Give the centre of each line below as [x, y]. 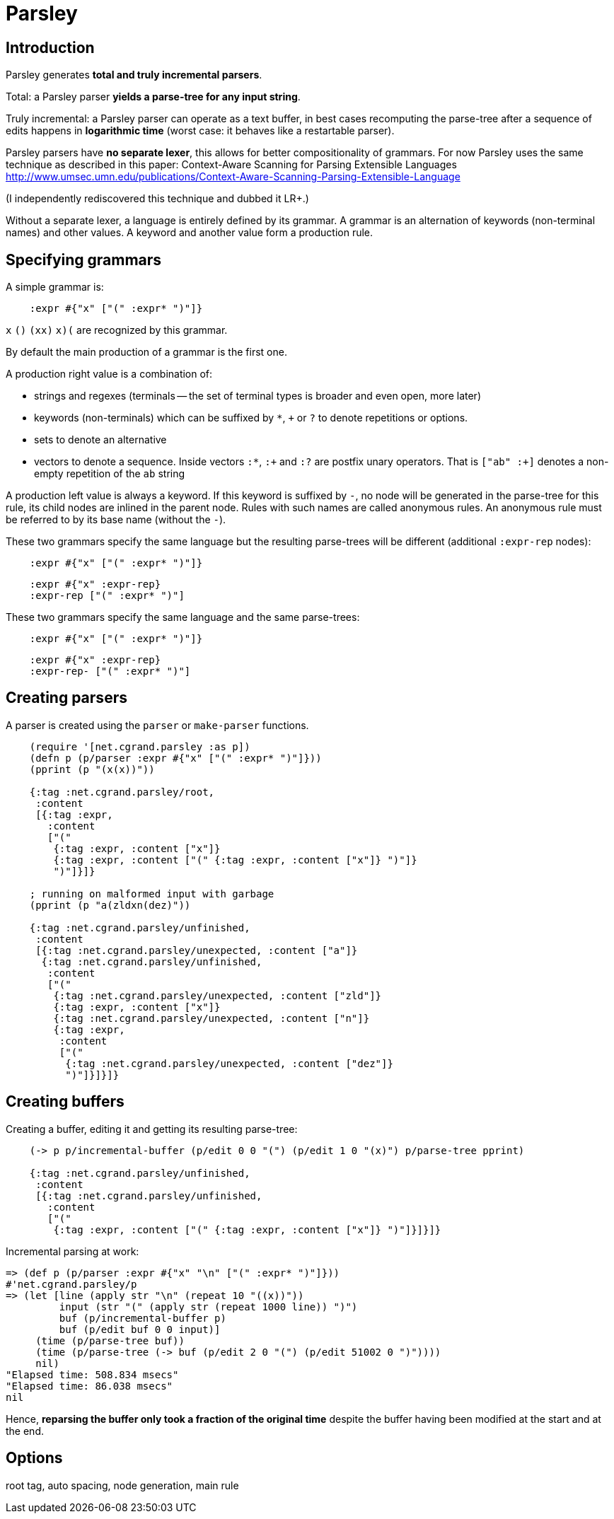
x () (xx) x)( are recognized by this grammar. [117, 330]
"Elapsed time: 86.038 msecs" [89, 1386]
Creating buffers [65, 1102]
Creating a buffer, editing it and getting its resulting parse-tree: [152, 1129]
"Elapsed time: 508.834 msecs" [92, 1374]
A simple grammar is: [55, 287]
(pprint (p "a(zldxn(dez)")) [110, 905]
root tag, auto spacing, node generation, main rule [122, 1485]
